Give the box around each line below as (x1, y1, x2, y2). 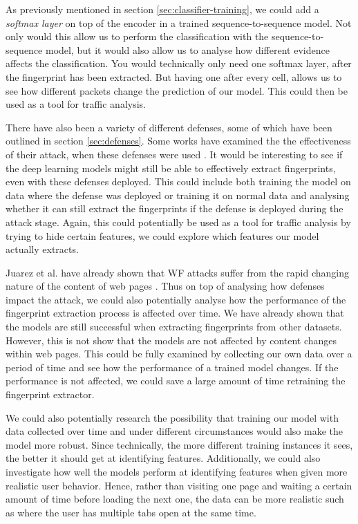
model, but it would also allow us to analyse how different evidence (46, 42, 330, 57)
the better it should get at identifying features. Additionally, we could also (6, 451, 321, 465)
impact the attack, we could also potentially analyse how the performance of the (6, 292, 346, 306)
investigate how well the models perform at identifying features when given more (6, 465, 348, 478)
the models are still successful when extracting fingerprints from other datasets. (6, 319, 342, 334)
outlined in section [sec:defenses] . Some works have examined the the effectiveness (6, 133, 351, 148)
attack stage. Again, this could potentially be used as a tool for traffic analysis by (6, 214, 351, 229)
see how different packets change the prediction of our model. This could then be (6, 83, 348, 97)
